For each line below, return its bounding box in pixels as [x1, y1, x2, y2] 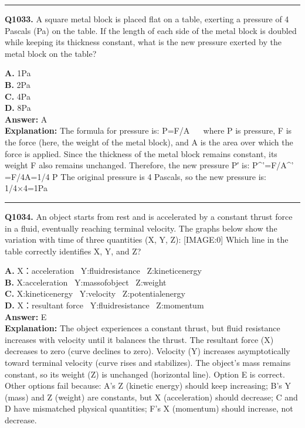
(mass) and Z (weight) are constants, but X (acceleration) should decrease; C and [5, 390, 298, 403]
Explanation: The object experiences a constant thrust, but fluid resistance [5, 322, 280, 334]
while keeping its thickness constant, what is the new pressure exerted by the [5, 36, 282, 48]
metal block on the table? [5, 47, 97, 59]
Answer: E [5, 310, 47, 322]
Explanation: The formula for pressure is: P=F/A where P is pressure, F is [5, 124, 292, 137]
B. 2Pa [5, 78, 30, 90]
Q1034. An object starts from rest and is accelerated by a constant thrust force [5, 210, 293, 222]
